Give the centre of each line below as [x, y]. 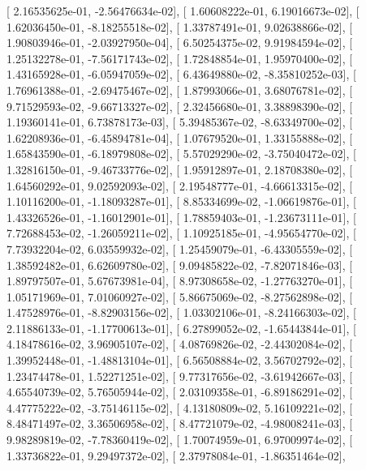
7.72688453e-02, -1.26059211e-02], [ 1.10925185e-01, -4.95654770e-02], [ [181, 233]
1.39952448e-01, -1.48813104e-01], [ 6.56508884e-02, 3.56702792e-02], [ [180, 360]
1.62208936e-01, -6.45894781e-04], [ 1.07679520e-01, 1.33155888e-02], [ [180, 137]
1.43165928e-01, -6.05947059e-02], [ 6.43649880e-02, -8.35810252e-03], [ [181, 74]
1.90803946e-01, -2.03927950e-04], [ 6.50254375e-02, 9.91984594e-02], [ [180, 43]
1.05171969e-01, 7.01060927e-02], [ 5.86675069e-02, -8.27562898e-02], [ [180, 296]
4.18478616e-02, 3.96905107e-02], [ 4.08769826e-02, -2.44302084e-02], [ [180, 344]
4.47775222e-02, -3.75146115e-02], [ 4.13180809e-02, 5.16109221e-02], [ [180, 407]
